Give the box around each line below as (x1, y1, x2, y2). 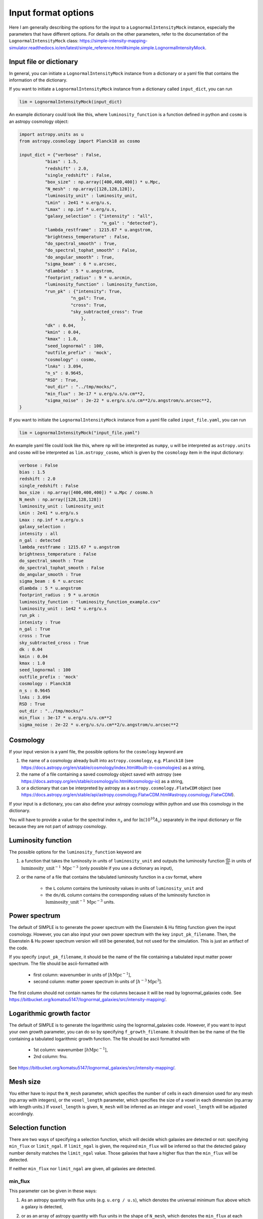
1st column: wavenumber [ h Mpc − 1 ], (33, 1046, 108, 1053)
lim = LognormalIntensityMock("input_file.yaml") (19, 430, 140, 436)
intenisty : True (19, 619, 61, 625)
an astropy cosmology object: (9, 118, 69, 124)
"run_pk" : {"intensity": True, (44, 288, 122, 294)
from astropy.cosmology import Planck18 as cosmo (19, 138, 140, 144)
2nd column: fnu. (33, 1054, 68, 1060)
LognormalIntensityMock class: (9, 38, 79, 44)
